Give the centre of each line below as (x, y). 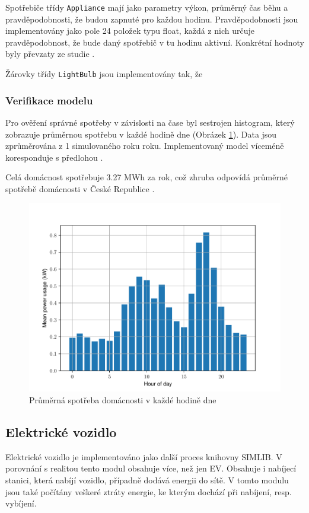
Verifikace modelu (49, 100)
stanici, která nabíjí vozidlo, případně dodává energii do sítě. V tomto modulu (147, 480)
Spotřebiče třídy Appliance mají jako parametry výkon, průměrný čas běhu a (147, 7)
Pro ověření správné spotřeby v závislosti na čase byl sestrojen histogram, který (150, 122)
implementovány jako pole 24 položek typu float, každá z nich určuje (130, 31)
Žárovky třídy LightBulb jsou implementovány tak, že (104, 74)
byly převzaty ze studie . (50, 54)
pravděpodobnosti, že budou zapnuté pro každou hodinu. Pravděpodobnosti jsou (152, 19)
